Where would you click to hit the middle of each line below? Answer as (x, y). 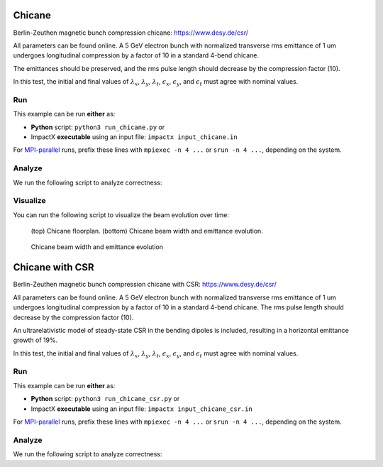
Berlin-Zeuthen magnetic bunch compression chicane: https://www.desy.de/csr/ (131, 33)
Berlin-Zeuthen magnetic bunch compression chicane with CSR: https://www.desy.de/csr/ (145, 285)
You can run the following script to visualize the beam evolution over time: (121, 215)
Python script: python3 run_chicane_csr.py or (105, 399)
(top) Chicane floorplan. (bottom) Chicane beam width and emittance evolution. (147, 231)
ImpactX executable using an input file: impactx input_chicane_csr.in (142, 409)
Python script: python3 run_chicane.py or (98, 127)
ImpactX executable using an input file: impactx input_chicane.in (134, 137)
